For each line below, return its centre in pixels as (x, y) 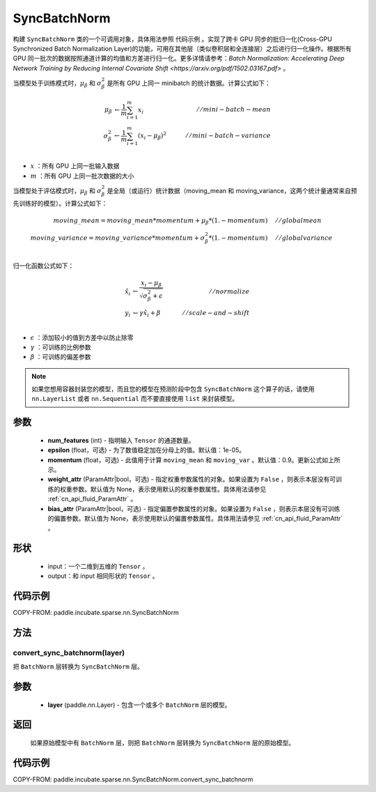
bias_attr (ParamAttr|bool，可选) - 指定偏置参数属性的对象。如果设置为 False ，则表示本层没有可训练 (194, 508)
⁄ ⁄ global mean (299, 220)
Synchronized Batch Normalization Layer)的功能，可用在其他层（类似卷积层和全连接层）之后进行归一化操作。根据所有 (182, 48)
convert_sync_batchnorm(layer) (69, 653)
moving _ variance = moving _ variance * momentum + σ (118, 238)
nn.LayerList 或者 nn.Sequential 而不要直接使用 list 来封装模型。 (135, 399)
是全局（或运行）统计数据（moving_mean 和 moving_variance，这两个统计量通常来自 (229, 190)
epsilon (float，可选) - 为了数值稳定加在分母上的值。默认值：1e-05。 (147, 450)
